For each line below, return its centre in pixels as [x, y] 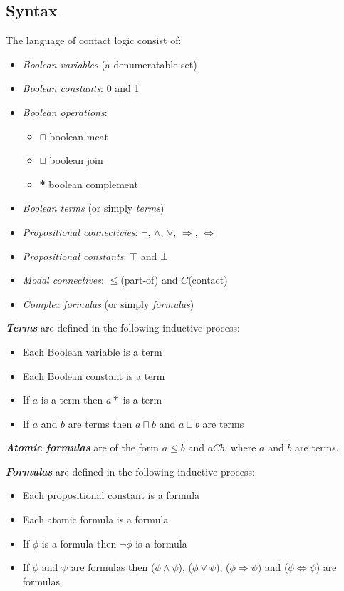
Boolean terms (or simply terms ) [93, 208]
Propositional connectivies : [80, 231]
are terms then [100, 423]
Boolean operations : [65, 112]
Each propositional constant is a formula [111, 495]
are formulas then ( [113, 567]
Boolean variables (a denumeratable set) [110, 64]
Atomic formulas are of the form [82, 447]
